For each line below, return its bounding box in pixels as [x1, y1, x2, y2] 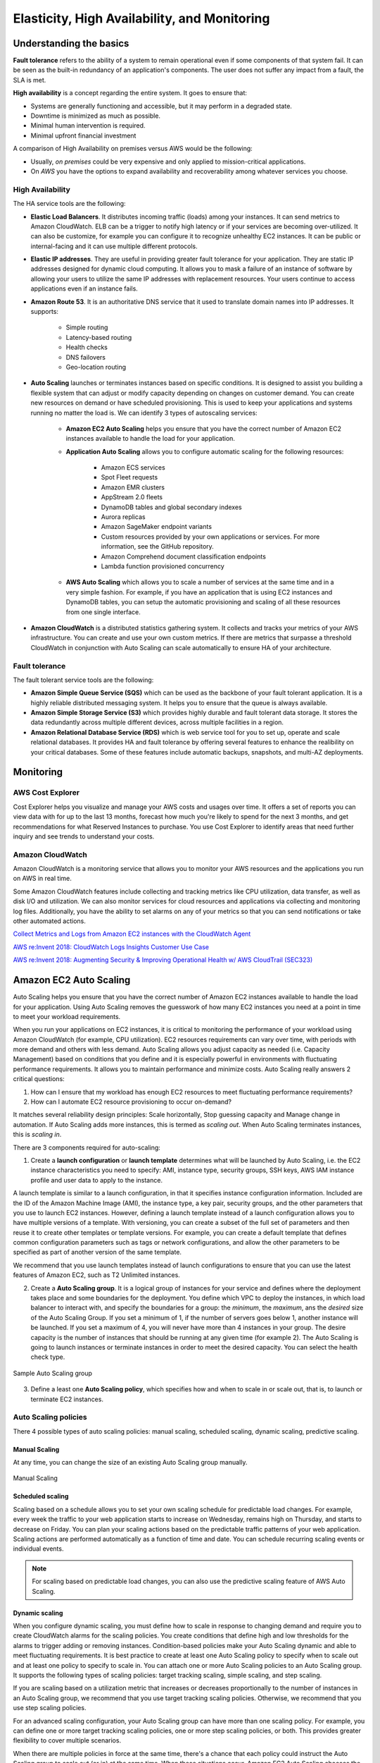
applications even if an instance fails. [30, 284, 139, 293]
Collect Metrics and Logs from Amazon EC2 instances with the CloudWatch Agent [13, 929, 251, 938]
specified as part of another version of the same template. [13, 1248, 182, 1257]
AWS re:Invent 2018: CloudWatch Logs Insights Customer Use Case [13, 942, 209, 951]
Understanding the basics [13, 37, 129, 49]
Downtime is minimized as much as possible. [30, 111, 161, 120]
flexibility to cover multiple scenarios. [13, 1736, 122, 1745]
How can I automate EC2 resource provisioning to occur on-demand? [30, 1097, 232, 1106]
